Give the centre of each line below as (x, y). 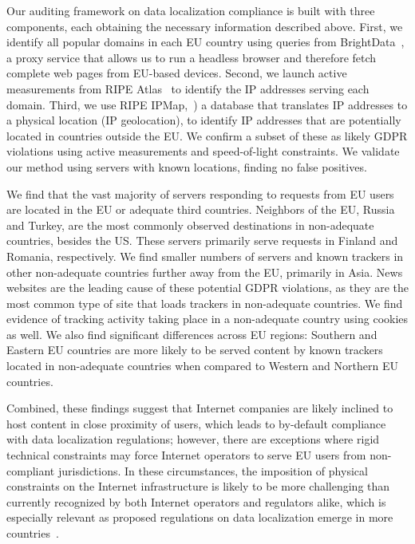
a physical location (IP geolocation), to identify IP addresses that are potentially (204, 120)
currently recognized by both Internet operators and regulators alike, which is (196, 501)
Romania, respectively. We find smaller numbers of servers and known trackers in (205, 256)
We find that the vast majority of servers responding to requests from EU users (200, 193)
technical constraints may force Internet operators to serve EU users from (186, 455)
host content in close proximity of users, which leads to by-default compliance (196, 423)
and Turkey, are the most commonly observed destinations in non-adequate (190, 225)
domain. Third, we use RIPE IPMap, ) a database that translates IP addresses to (207, 104)
